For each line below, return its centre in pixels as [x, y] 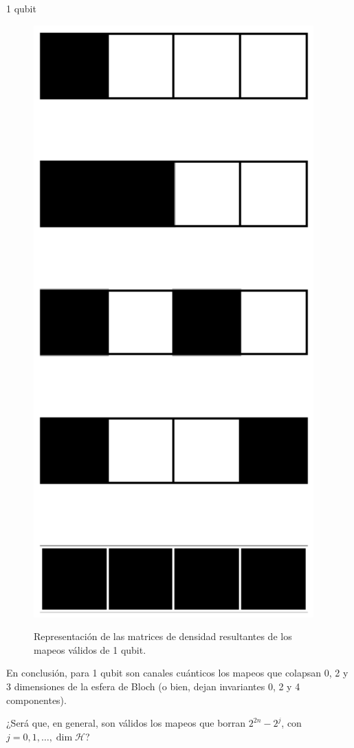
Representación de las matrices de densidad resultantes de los [163, 636]
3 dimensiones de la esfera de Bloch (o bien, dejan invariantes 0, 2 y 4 [153, 686]
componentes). [36, 700]
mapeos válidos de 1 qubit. [90, 649]
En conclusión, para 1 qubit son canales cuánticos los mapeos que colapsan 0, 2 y [177, 673]
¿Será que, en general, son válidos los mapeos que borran [126, 723]
